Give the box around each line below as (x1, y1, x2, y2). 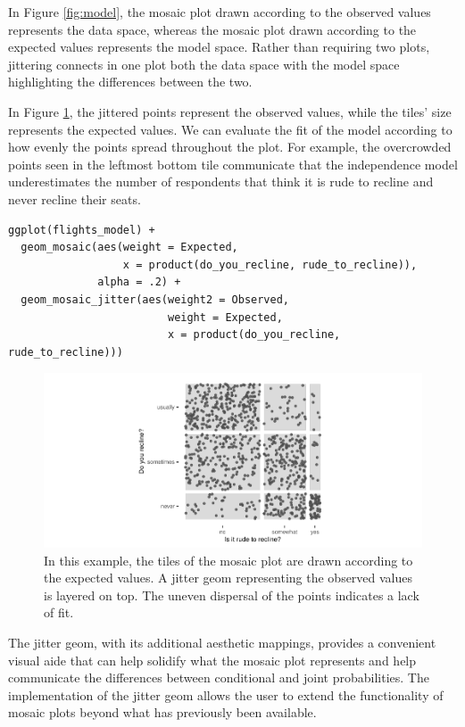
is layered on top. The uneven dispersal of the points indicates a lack (44, 585, 419, 604)
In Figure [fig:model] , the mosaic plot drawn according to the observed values (8, 3, 431, 21)
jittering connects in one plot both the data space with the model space (8, 54, 400, 73)
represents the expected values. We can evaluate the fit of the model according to (8, 120, 453, 138)
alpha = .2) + (97, 276, 181, 289)
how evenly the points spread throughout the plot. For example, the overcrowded (8, 137, 452, 156)
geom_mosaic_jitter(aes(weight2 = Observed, (21, 293, 289, 306)
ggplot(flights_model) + (8, 223, 155, 236)
